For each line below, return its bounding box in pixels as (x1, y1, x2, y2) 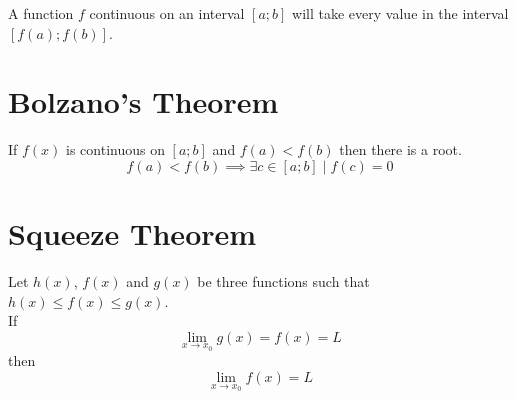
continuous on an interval (89, 3, 245, 23)
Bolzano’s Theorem (8, 81, 279, 122)
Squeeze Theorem (8, 213, 257, 254)
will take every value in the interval (292, 3, 509, 23)
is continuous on (66, 139, 165, 160)
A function (8, 3, 74, 23)
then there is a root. (339, 139, 462, 160)
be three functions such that (197, 271, 370, 292)
